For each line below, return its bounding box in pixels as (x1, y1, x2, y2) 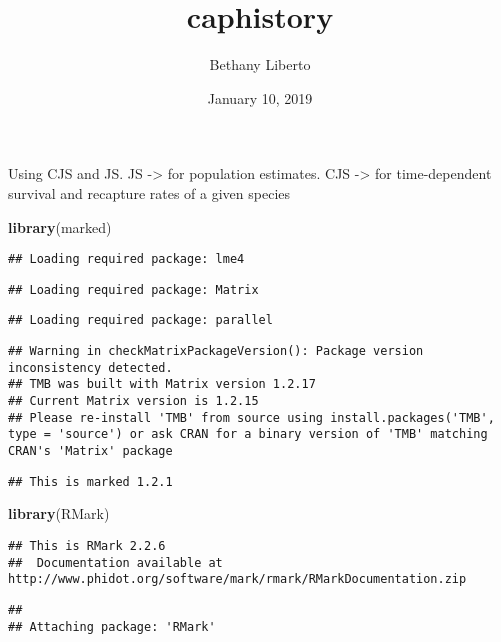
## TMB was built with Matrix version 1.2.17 (8, 377, 316, 392)
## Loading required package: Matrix (8, 282, 259, 297)
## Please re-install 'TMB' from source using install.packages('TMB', (8, 410, 495, 425)
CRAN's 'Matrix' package (8, 444, 173, 458)
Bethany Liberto (209, 54, 311, 75)
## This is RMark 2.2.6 (8, 538, 166, 553)
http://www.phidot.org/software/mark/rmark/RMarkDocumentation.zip (8, 572, 467, 587)
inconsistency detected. (8, 360, 173, 375)
